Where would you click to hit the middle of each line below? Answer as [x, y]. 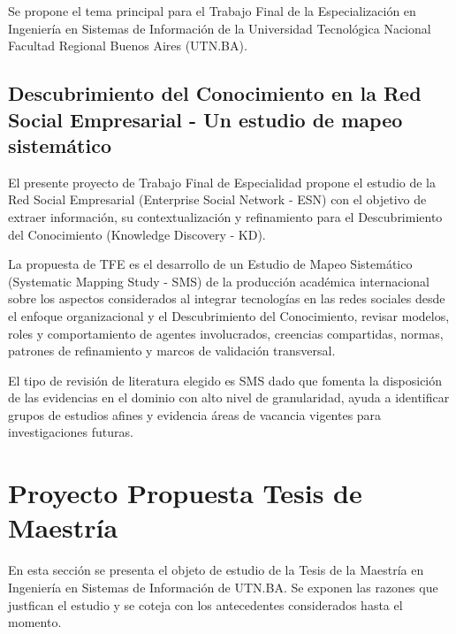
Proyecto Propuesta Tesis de [185, 493]
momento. [35, 622]
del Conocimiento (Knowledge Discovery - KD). [137, 234]
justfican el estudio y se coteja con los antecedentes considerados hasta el [205, 604]
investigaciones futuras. [71, 432]
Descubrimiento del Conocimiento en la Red [215, 93]
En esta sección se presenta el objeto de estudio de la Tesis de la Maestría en [216, 570]
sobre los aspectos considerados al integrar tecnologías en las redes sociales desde [227, 298]
